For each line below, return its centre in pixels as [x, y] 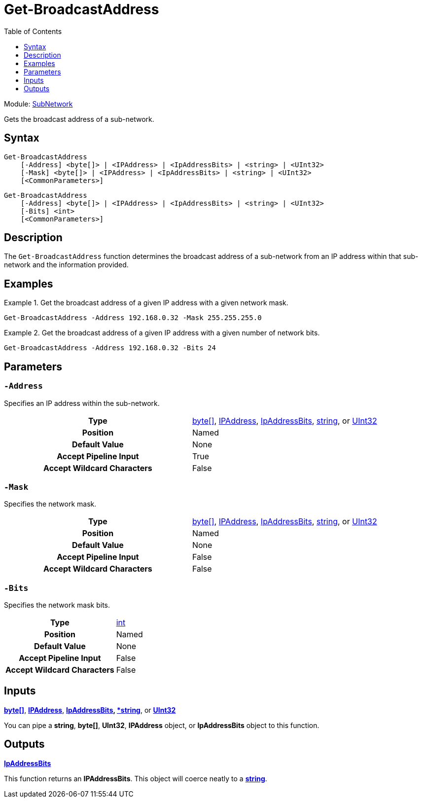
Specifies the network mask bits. [57, 605]
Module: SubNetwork [38, 104]
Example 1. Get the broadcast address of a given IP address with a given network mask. [146, 303]
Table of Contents [33, 31]
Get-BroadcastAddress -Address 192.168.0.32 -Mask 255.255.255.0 [133, 318]
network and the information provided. [66, 265]
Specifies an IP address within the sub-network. [82, 403]
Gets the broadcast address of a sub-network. [79, 119]
